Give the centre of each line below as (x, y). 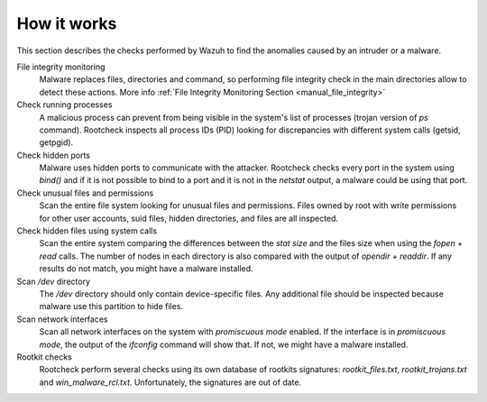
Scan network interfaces (62, 319)
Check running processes (64, 105)
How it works (67, 23)
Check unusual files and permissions (85, 193)
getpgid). (56, 142)
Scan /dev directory (53, 281)
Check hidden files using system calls (87, 231)
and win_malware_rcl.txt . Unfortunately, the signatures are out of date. (170, 382)
